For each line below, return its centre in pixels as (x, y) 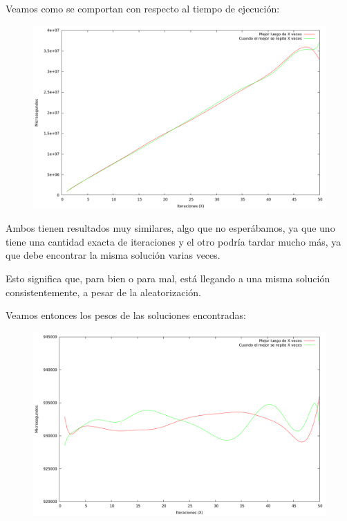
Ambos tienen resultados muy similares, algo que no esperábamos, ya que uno (170, 228)
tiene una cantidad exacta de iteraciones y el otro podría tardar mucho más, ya (173, 241)
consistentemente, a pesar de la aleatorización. (103, 292)
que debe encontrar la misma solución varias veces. (113, 255)
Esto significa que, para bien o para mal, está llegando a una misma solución (168, 278)
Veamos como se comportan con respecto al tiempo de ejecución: (143, 8)
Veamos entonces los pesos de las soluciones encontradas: (126, 315)
